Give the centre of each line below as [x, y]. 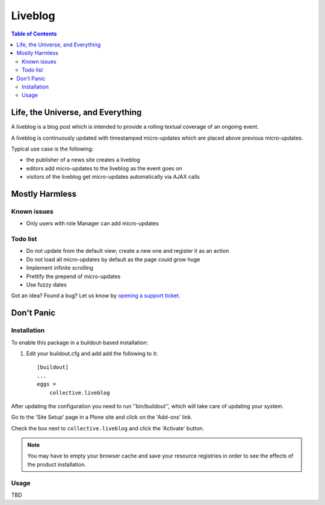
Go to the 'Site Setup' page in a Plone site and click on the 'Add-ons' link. [102, 417]
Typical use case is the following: [52, 149]
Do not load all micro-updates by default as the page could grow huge [113, 259]
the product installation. [57, 464]
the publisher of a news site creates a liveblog [83, 160]
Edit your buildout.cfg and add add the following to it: [92, 353]
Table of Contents [34, 34]
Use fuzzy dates [47, 285]
